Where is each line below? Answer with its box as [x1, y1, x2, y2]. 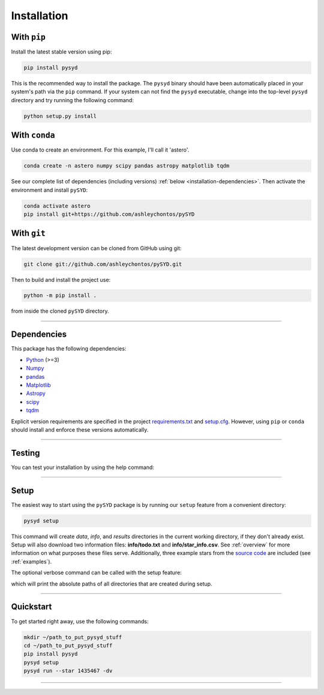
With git [11, 228, 46, 239]
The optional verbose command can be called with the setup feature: [11, 569, 182, 577]
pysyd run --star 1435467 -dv [23, 667, 113, 675]
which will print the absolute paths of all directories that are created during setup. [11, 580, 212, 587]
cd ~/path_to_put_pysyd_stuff [23, 642, 113, 649]
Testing [11, 448, 40, 458]
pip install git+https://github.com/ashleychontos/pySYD [23, 211, 195, 218]
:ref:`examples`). [11, 558, 52, 565]
